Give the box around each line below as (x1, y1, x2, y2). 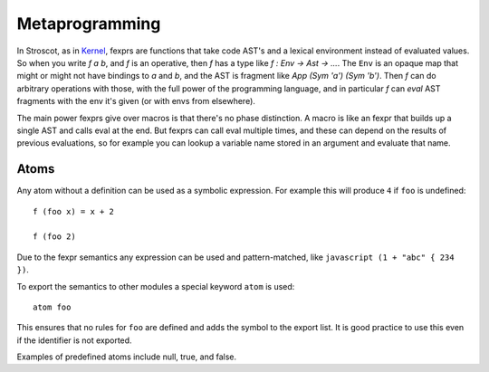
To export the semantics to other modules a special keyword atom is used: (16, 281, 295, 291)
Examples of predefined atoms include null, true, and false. (16, 351, 237, 362)
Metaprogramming (16, 14, 161, 33)
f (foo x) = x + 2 (33, 206, 115, 216)
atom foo (33, 301, 72, 312)
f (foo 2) (33, 232, 76, 242)
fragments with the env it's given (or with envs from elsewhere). (16, 96, 255, 107)
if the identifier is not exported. (16, 335, 132, 346)
